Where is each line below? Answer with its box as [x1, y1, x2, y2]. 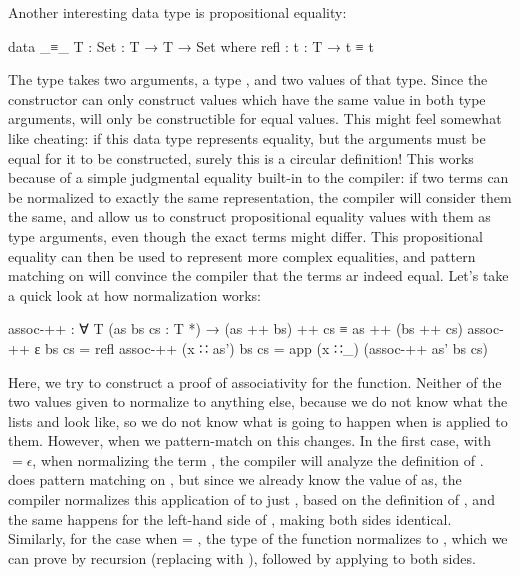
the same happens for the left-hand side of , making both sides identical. [8, 508, 452, 529]
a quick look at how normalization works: [8, 284, 261, 305]
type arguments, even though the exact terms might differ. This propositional [8, 225, 483, 246]
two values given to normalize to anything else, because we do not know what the [8, 391, 508, 412]
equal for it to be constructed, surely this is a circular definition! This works [8, 147, 474, 168]
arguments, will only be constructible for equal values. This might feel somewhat [8, 108, 502, 129]
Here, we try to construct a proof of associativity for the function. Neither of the [8, 371, 502, 392]
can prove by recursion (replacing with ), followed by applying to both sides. [8, 547, 476, 568]
